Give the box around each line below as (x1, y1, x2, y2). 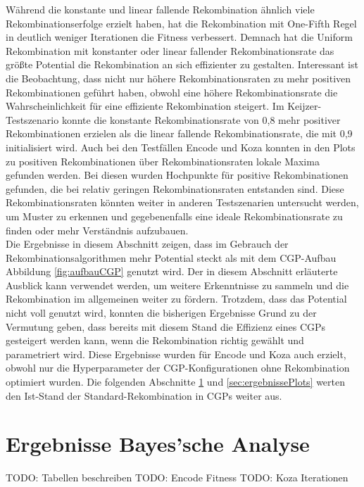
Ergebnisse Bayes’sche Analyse (6, 429, 310, 458)
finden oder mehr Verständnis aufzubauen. (6, 222, 189, 237)
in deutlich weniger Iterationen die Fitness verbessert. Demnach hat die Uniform (6, 30, 353, 44)
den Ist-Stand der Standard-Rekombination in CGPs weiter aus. (6, 388, 282, 403)
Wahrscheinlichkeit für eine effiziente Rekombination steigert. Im (6, 99, 284, 113)
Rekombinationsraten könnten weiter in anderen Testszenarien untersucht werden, (6, 195, 359, 210)
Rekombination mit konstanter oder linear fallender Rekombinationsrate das (6, 43, 334, 58)
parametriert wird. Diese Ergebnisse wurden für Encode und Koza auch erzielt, (6, 346, 346, 361)
